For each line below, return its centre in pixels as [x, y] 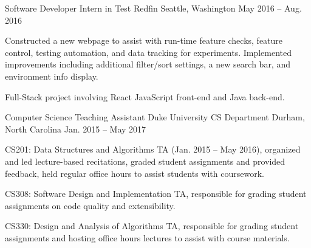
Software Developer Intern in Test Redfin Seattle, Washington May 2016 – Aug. [153, 8]
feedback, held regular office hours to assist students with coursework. [135, 173]
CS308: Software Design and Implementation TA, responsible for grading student [156, 194]
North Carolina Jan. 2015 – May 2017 [76, 129]
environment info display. [52, 76]
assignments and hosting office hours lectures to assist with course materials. [147, 237]
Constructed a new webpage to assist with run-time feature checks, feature [144, 40]
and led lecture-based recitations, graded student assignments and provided [145, 161]
